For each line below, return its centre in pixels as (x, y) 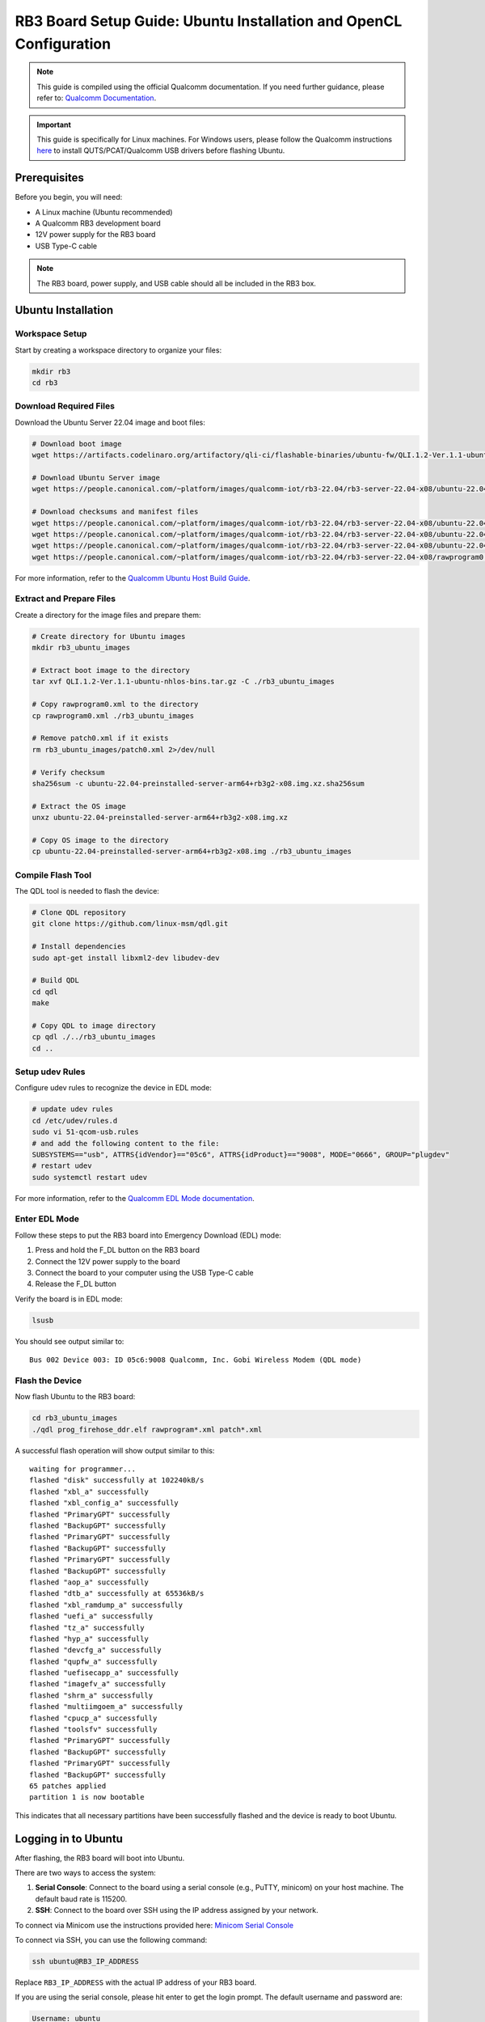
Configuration (63, 44)
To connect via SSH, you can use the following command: (111, 1940)
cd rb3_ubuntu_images (75, 1418)
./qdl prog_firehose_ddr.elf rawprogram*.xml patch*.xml (147, 1429)
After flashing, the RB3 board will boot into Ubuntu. (100, 1858)
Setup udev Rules (50, 1072)
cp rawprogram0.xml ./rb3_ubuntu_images (113, 715)
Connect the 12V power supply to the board (108, 1261)
